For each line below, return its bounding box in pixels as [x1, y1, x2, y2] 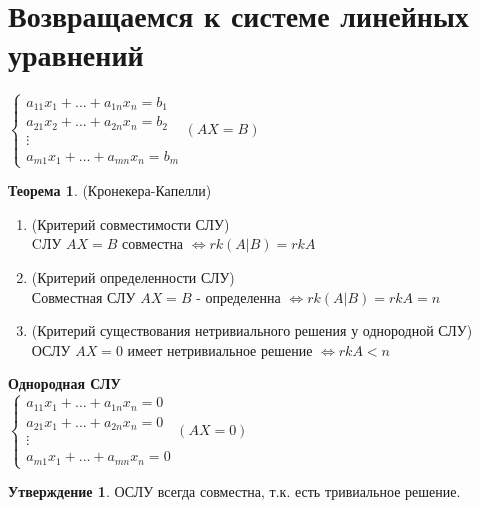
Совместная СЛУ [31, 286, 136, 307]
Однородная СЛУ [8, 373, 121, 394]
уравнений [8, 34, 144, 75]
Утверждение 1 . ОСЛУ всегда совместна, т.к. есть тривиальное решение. [8, 481, 461, 502]
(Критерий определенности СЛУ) [31, 267, 235, 288]
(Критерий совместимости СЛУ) [31, 213, 230, 234]
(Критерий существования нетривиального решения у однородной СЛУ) [31, 320, 473, 341]
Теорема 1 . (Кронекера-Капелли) [8, 180, 212, 201]
